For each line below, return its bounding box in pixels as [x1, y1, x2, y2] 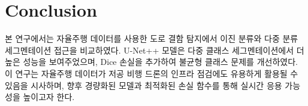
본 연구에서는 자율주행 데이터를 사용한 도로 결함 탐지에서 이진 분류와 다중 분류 [5, 32, 298, 45]
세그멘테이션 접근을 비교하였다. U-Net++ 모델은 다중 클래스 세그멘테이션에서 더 [5, 43, 304, 56]
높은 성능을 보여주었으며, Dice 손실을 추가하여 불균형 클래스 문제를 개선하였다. [5, 55, 298, 68]
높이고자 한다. [23, 91, 75, 103]
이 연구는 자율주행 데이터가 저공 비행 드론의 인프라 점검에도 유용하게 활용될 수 [5, 67, 298, 79]
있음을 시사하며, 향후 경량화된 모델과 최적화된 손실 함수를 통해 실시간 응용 [5, 79, 282, 91]
